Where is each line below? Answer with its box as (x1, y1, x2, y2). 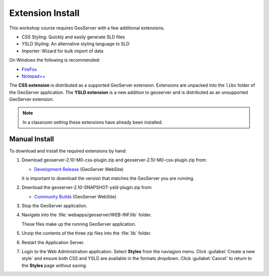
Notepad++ (21, 73, 46, 79)
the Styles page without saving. (21, 262, 87, 269)
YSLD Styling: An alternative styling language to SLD (21, 41, 130, 47)
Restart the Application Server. (21, 239, 85, 245)
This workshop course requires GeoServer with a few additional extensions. (9, 25, 165, 31)
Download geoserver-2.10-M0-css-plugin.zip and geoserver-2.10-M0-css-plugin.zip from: (21, 157, 207, 163)
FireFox (21, 66, 37, 72)
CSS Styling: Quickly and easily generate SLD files (21, 34, 125, 40)
